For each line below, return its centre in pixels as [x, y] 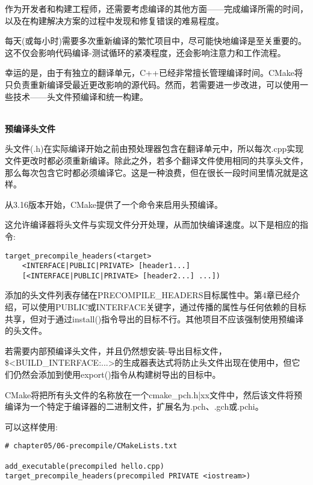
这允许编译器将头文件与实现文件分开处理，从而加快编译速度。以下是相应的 [152, 224]
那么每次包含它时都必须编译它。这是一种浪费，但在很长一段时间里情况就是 [152, 172]
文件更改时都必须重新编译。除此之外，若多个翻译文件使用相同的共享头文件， [156, 160]
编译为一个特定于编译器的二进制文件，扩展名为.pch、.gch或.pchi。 [134, 406]
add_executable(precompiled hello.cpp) [85, 466]
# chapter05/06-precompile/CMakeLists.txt [91, 446]
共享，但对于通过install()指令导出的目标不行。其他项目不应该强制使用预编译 [154, 318]
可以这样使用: [31, 426]
